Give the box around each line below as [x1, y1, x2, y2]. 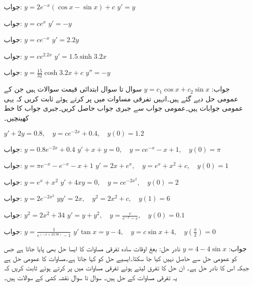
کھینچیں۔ [4, 112, 29, 122]
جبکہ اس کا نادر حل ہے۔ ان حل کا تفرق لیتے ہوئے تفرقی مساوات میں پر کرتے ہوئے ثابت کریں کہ [4, 262, 249, 273]
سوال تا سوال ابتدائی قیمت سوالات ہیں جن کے [4, 84, 142, 94]
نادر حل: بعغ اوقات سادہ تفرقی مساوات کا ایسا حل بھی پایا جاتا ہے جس [4, 243, 181, 254]
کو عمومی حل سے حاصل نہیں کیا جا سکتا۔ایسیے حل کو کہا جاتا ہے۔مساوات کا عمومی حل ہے [4, 253, 237, 263]
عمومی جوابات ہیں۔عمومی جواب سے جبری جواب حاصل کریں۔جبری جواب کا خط [4, 103, 243, 113]
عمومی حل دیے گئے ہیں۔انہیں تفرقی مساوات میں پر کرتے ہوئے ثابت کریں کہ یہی [4, 93, 238, 103]
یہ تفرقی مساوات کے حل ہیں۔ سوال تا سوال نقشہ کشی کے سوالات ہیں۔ [4, 272, 177, 282]
